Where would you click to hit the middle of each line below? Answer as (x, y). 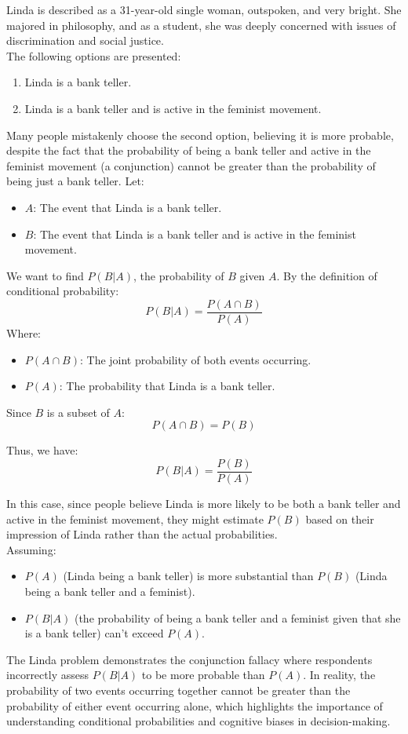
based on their (340, 519)
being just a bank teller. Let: (75, 181)
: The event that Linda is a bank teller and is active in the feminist (195, 234)
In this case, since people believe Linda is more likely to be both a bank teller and (204, 503)
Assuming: (31, 549)
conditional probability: (63, 291)
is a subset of (78, 412)
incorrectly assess (47, 675)
